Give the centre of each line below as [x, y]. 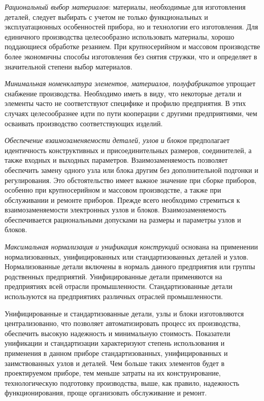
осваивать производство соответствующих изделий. [84, 123]
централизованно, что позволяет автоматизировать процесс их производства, [123, 323]
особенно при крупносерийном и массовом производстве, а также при [113, 190]
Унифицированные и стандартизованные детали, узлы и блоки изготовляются [124, 313]
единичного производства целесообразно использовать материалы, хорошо [120, 36]
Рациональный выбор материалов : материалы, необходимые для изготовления [125, 7]
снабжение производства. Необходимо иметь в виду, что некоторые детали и [123, 93]
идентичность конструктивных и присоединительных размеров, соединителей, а [128, 150]
